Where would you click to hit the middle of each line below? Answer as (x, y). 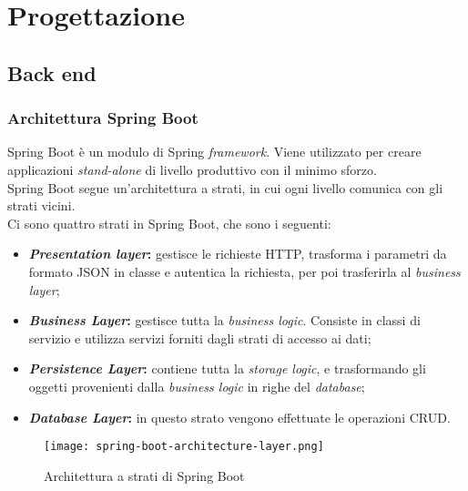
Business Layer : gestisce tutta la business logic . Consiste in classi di (224, 320)
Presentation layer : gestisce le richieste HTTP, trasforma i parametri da (238, 254)
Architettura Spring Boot (103, 118)
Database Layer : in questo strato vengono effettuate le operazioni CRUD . (239, 417)
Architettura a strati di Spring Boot (144, 475)
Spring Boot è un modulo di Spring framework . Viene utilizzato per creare (214, 152)
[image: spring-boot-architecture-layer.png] (184, 447)
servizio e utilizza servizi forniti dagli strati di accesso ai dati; (200, 338)
